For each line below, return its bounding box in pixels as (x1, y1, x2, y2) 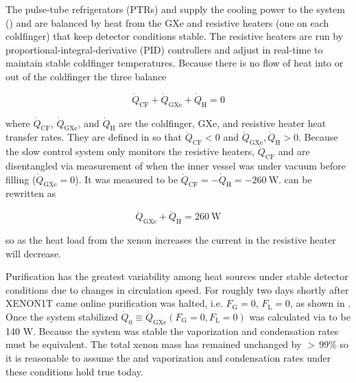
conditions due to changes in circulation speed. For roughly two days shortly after (5, 282, 349, 297)
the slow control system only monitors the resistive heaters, (5, 144, 255, 159)
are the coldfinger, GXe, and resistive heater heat (119, 115, 327, 130)
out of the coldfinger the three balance (5, 69, 167, 83)
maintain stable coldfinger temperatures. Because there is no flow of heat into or (5, 56, 344, 70)
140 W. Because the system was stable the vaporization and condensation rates (5, 323, 339, 338)
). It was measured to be (75, 172, 178, 186)
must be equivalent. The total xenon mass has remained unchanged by (5, 337, 302, 351)
